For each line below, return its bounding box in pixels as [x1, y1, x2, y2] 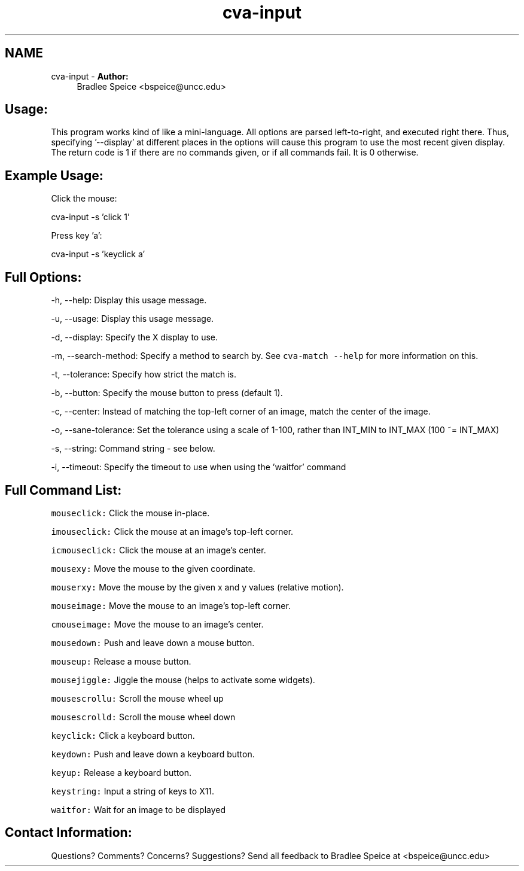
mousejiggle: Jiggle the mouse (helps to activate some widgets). [51, 674, 315, 685]
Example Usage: [5, 167, 103, 183]
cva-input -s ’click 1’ [51, 212, 130, 223]
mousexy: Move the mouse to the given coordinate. [51, 563, 255, 574]
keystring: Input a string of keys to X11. [51, 785, 215, 796]
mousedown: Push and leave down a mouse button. [51, 637, 255, 648]
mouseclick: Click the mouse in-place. [51, 507, 210, 518]
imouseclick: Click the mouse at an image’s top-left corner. [51, 526, 294, 537]
